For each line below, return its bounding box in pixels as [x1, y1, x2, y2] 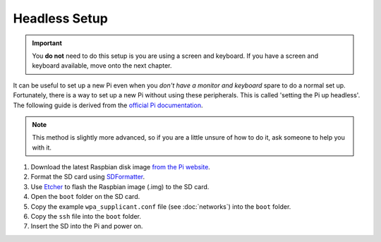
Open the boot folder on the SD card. [30, 193, 140, 201]
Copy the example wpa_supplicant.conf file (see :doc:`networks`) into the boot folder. [30, 202, 291, 211]
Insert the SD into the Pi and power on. [30, 222, 143, 231]
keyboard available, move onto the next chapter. [32, 61, 172, 70]
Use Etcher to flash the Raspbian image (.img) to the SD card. [30, 182, 210, 190]
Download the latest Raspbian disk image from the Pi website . [30, 163, 211, 171]
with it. [32, 143, 52, 152]
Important [32, 39, 63, 47]
